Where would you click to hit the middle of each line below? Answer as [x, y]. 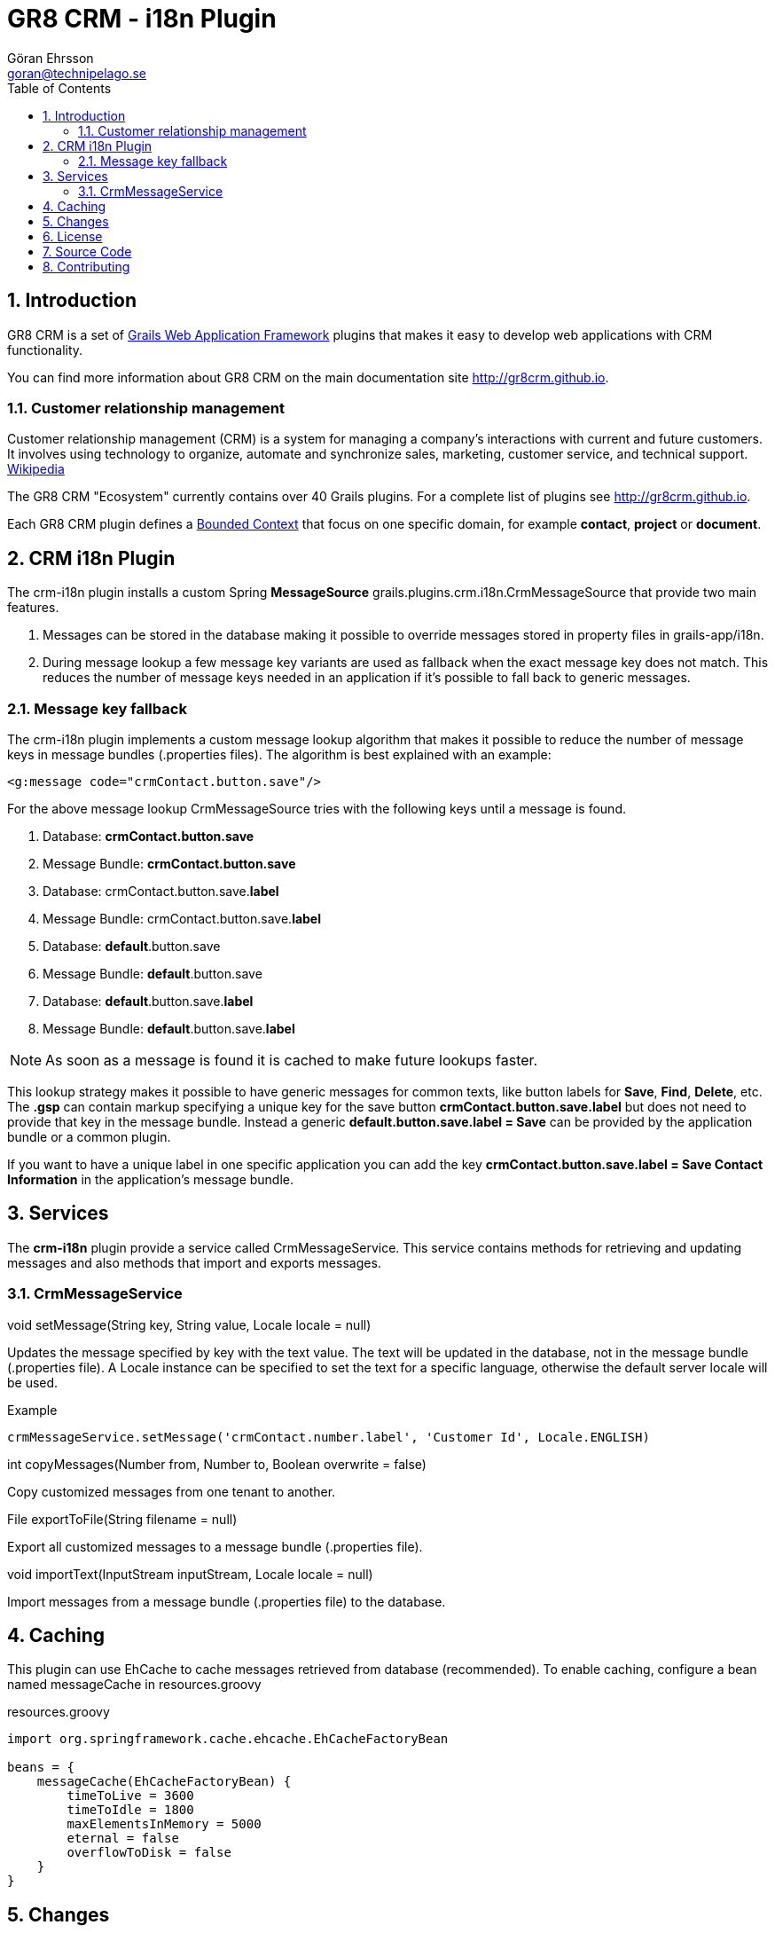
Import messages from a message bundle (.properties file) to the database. [227, 1601]
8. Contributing [86, 266]
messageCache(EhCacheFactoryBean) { [164, 1782]
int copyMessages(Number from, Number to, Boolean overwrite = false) [217, 1464]
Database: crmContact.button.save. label [161, 891]
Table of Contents [59, 88]
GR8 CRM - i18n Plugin [142, 19]
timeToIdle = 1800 [130, 1810]
